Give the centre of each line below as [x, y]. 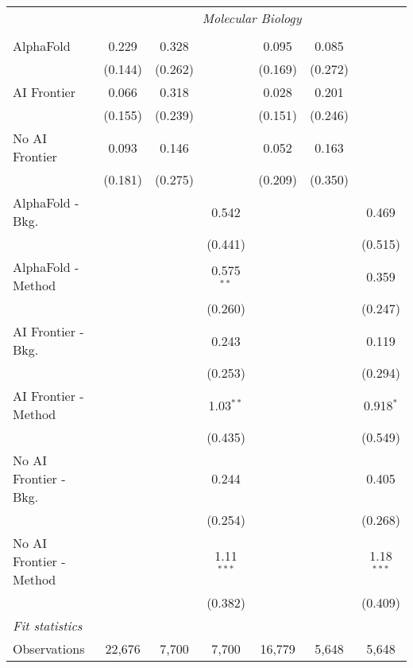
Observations [49, 649]
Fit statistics [48, 625]
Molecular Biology [252, 18]
